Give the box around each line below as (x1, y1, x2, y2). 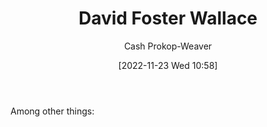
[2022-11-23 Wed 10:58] (118, 59, 218, 71)
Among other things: (10, 105, 95, 117)
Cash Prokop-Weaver (123, 40, 213, 52)
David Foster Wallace (78, 7, 258, 30)
